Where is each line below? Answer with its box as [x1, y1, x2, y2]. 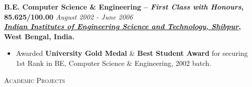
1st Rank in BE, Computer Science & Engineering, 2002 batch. [16, 57, 212, 68]
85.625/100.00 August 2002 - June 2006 [4, 11, 133, 22]
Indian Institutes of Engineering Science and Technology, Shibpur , [4, 21, 241, 32]
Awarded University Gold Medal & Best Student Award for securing [16, 48, 248, 58]
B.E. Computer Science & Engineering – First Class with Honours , [4, 2, 244, 12]
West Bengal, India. [4, 31, 75, 41]
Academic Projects [4, 74, 65, 85]
